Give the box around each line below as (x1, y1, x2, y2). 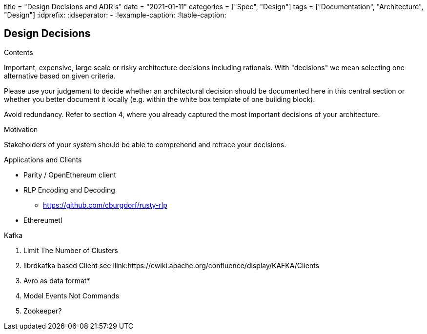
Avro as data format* (23, 276, 90, 285)
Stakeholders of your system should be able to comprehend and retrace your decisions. (4, 140, 286, 149)
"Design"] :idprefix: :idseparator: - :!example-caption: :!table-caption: (4, 11, 226, 19)
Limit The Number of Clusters (23, 246, 118, 255)
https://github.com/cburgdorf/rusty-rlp (43, 200, 167, 209)
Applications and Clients (4, 155, 82, 164)
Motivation (4, 125, 38, 134)
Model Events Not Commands (23, 291, 120, 300)
